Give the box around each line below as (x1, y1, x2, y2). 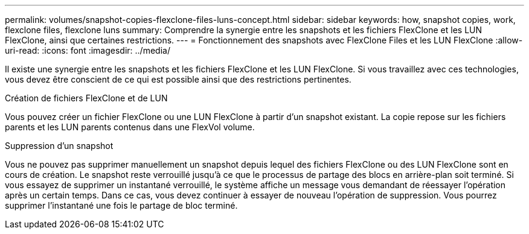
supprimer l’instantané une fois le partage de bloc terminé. (5, 200, 238, 210)
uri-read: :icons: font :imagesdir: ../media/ (5, 45, 170, 55)
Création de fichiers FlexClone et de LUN (5, 93, 168, 103)
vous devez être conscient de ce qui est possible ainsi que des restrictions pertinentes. (5, 74, 351, 84)
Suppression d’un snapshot (5, 141, 114, 151)
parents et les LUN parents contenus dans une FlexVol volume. (5, 122, 255, 132)
